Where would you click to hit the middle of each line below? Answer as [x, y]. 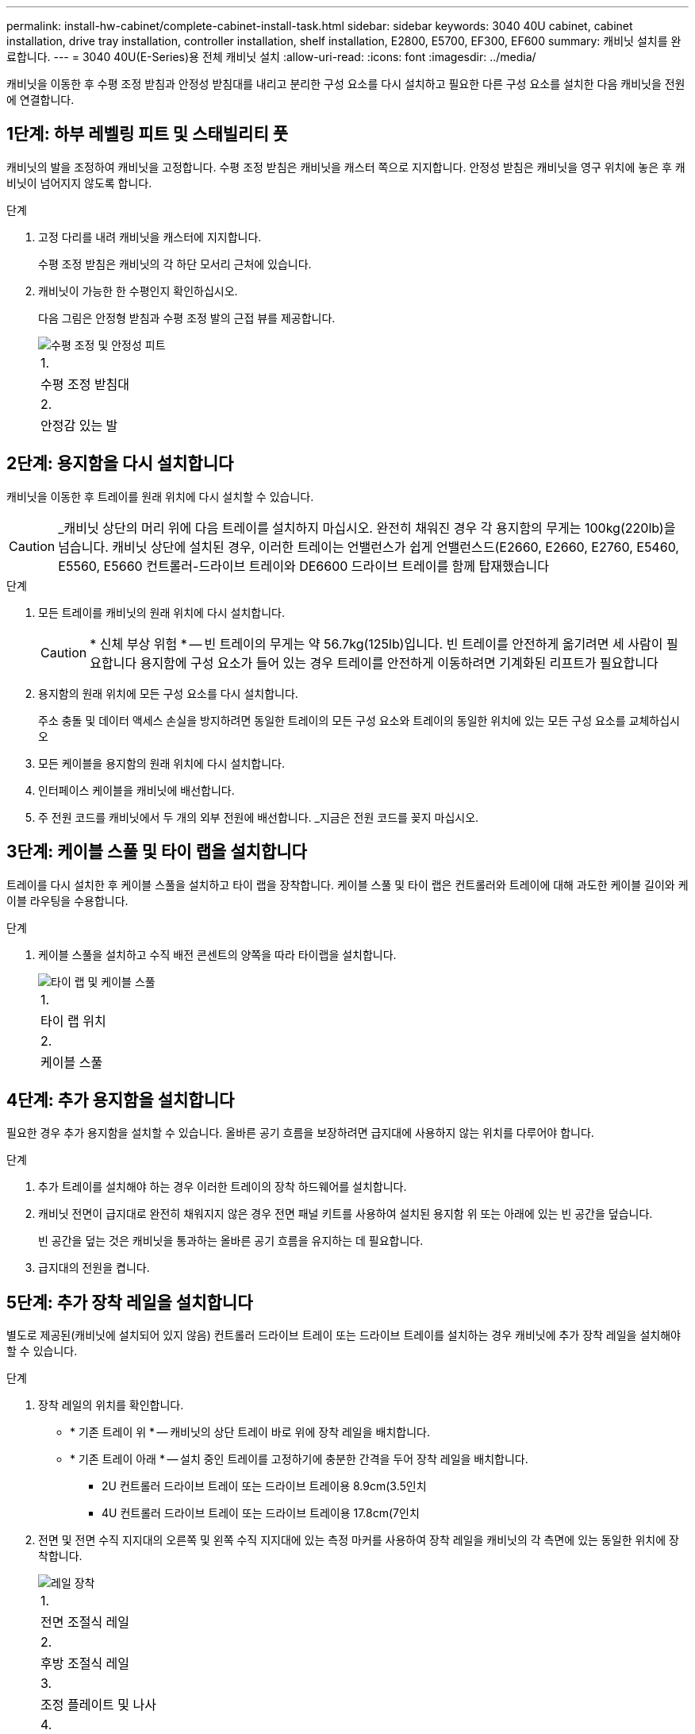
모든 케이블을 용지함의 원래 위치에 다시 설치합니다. [162, 763]
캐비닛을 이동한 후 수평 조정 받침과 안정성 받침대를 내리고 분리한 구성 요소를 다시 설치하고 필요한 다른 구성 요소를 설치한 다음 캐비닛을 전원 [346, 84]
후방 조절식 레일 [85, 1664]
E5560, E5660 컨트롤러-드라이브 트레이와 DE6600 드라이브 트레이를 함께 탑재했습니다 [303, 566]
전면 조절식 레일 [85, 1622]
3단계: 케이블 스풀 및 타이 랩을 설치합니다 [157, 852]
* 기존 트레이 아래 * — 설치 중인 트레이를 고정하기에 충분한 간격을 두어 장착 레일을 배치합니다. [299, 1459]
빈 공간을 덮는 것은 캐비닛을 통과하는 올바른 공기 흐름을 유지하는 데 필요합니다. [231, 1241]
